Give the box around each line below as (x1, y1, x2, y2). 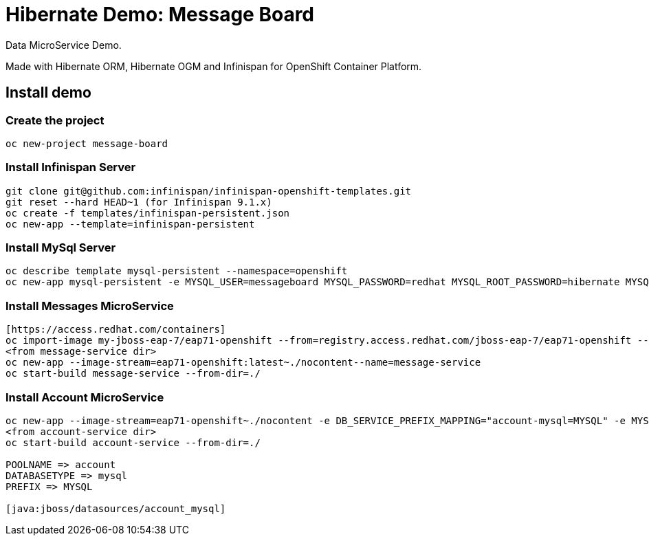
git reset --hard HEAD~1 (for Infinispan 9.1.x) (5, 196, 272, 208)
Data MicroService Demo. (5, 38, 122, 51)
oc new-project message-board (5, 137, 168, 149)
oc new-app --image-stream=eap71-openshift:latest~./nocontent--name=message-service (5, 357, 481, 368)
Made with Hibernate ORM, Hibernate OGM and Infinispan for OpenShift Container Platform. (5, 60, 422, 72)
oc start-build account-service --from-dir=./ (5, 437, 261, 448)
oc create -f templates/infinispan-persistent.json (5, 207, 290, 219)
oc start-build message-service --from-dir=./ (5, 368, 261, 379)
